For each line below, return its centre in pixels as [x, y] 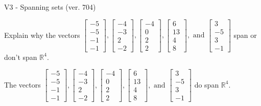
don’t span [21, 57]
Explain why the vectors [42, 35]
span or [245, 35]
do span [207, 84]
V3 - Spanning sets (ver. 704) [50, 7]
